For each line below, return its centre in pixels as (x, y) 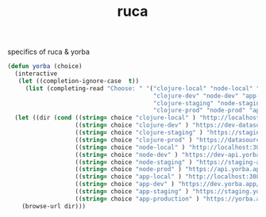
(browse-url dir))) (54, 206)
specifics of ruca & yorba (49, 52)
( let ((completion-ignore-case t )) (79, 81)
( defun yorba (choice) (45, 67)
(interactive (36, 74)
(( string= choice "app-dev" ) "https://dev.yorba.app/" (169, 185)
